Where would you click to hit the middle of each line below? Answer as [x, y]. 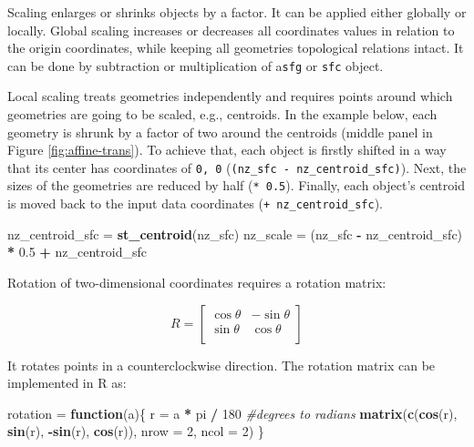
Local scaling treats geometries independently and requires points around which [230, 96]
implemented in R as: [67, 383]
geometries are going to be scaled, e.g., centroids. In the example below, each [222, 114]
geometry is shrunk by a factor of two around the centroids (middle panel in [220, 132]
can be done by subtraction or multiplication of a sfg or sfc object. [196, 65]
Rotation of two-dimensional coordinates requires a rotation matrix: [197, 282]
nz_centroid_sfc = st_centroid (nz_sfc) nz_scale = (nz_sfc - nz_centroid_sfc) [235, 234]
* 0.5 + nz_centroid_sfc [77, 252]
